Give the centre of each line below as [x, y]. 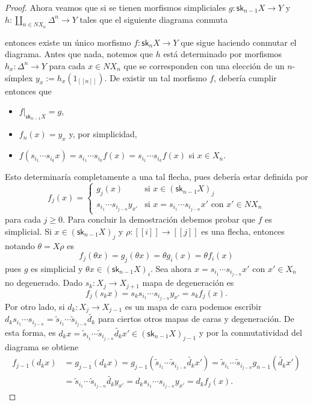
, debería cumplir [245, 77]
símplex [19, 77]
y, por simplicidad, [103, 134]
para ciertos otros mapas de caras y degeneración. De [196, 319]
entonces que [28, 91]
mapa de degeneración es [188, 283]
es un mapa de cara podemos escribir [193, 306]
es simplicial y [57, 269]
